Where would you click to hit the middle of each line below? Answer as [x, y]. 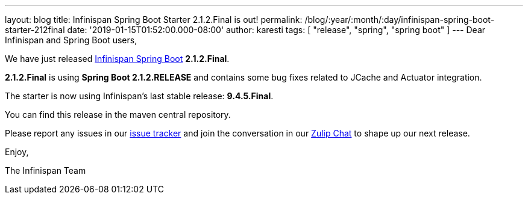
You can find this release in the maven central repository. [118, 115]
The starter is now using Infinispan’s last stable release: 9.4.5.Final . [139, 96]
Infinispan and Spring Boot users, [71, 40]
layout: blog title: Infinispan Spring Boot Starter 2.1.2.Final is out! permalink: [154, 20]
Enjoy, [17, 152]
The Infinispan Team [46, 170]
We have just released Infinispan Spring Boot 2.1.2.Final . [117, 59]
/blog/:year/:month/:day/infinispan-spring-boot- [400, 20]
